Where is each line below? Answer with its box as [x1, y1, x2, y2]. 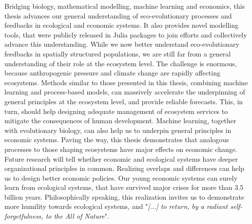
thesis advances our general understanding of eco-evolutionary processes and [4, 10, 232, 20]
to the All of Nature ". [45, 211, 109, 221]
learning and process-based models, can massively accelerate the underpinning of [4, 87, 245, 97]
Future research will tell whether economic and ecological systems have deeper [4, 153, 238, 164]
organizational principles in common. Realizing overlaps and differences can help [4, 163, 245, 173]
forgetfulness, [4, 211, 43, 221]
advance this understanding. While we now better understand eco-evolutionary [4, 39, 239, 49]
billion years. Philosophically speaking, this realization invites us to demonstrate [4, 191, 245, 202]
